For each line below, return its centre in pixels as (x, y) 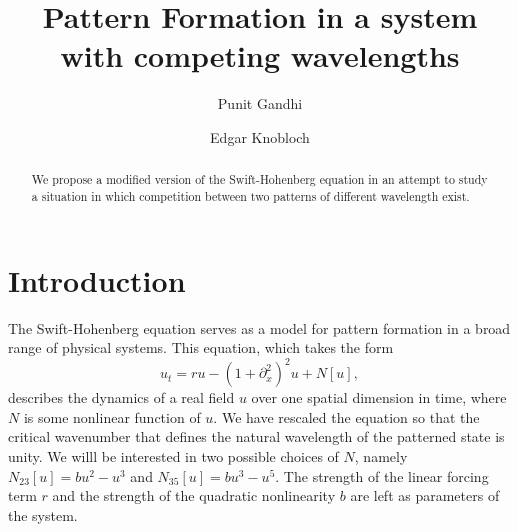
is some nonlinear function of (112, 416)
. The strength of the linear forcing (382, 475)
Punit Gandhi (260, 103)
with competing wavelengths (260, 55)
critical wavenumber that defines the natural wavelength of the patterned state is (256, 436)
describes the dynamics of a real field (121, 397)
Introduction (97, 279)
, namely (381, 456)
